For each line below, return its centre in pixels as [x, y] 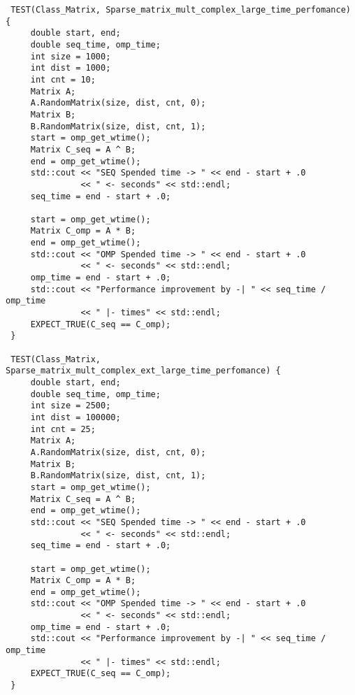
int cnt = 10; [63, 79]
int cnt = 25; [63, 429]
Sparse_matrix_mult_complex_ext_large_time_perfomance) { [143, 371]
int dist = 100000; [75, 417]
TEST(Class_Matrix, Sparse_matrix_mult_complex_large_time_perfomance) [181, 10]
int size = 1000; [71, 56]
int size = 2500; [71, 406]
